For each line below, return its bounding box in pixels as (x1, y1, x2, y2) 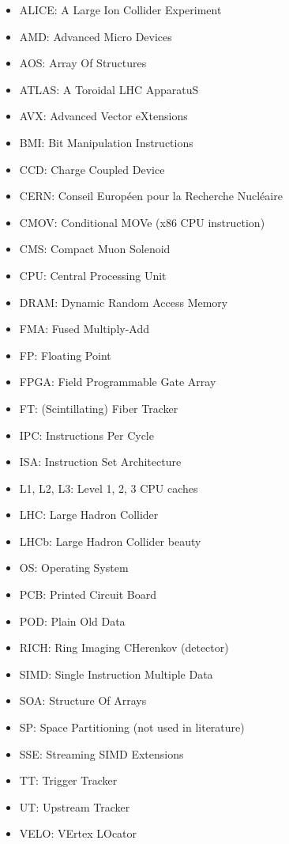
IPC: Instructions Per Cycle (19, 426, 154, 443)
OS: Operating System (19, 559, 129, 576)
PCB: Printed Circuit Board (19, 586, 156, 603)
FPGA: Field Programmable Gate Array (19, 373, 216, 390)
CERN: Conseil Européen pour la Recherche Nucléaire (19, 187, 283, 204)
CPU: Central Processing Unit (19, 267, 167, 283)
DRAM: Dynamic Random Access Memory (19, 293, 228, 310)
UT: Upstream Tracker (19, 798, 130, 815)
